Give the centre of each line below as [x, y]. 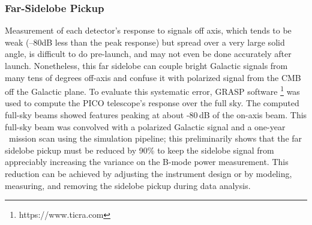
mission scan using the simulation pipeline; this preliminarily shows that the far [155, 138]
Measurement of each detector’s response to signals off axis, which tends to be [148, 30]
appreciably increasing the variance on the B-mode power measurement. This [147, 162]
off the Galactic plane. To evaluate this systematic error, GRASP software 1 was [152, 90]
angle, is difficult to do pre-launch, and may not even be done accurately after [148, 54]
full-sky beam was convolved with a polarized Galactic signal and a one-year [145, 126]
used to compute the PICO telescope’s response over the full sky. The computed [152, 103]
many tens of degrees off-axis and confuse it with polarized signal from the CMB [153, 77]
